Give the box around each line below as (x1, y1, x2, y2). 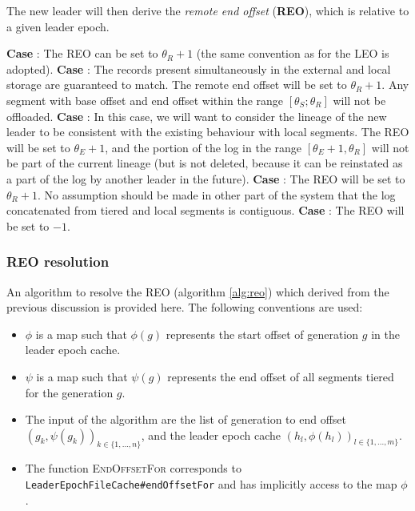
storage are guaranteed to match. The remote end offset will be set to (6, 76, 347, 93)
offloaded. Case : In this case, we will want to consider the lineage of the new (6, 107, 387, 124)
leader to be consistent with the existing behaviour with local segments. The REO (6, 123, 409, 140)
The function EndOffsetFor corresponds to (25, 460, 241, 477)
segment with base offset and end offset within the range (6, 91, 284, 108)
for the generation (25, 384, 114, 400)
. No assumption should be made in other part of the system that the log (37, 186, 396, 203)
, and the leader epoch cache (141, 426, 281, 443)
